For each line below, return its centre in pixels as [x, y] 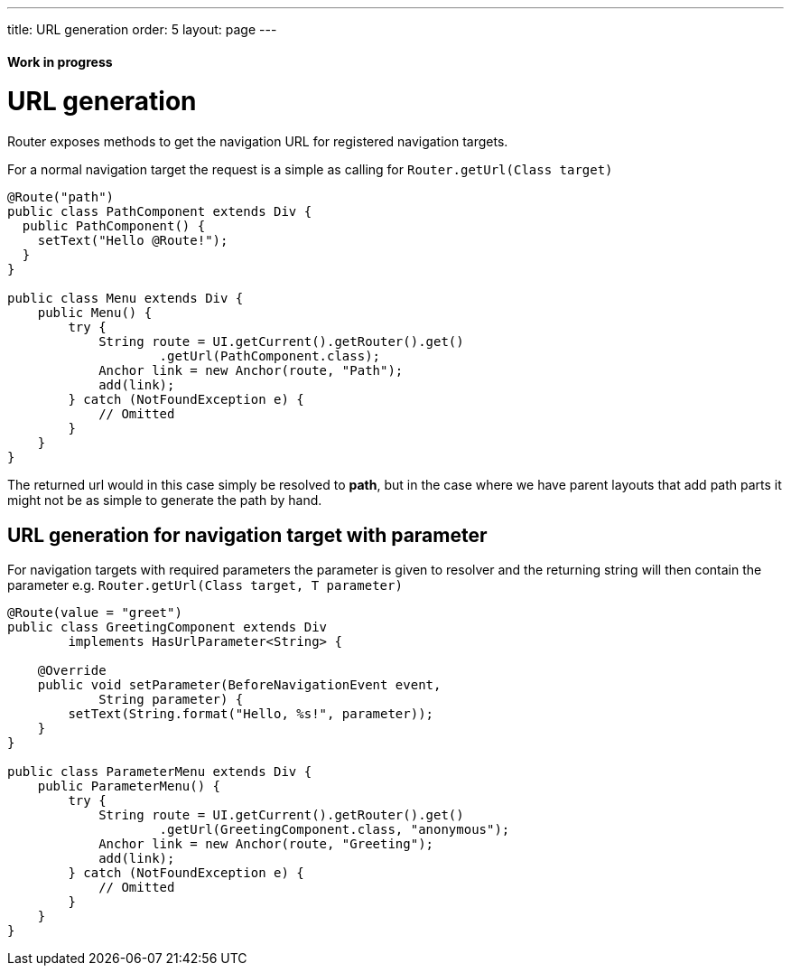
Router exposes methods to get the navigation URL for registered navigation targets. [258, 142]
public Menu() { [95, 313]
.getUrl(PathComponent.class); [270, 356]
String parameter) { [171, 699]
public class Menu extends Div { [126, 299]
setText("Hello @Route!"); [133, 241]
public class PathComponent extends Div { [160, 212]
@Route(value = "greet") [95, 612]
